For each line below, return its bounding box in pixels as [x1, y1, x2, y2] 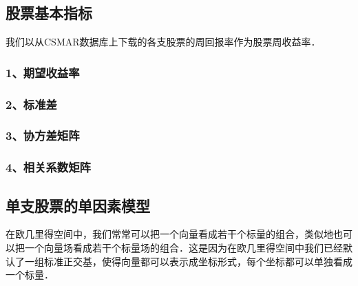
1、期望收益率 [6, 63, 80, 81]
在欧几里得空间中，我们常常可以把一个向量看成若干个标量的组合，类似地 [6, 227, 333, 241]
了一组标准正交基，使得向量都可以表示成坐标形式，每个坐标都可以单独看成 [14, 254, 352, 268]
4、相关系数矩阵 [6, 159, 91, 176]
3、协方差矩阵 [6, 127, 80, 144]
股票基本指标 [6, 2, 92, 23]
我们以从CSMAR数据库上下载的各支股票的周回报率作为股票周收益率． [6, 34, 321, 49]
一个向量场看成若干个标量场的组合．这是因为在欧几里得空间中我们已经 [24, 240, 343, 254]
